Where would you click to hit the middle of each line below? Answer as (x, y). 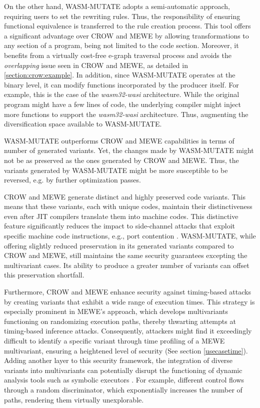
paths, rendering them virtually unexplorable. (74, 399)
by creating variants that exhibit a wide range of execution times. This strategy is (129, 301)
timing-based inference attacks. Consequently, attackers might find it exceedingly (128, 331)
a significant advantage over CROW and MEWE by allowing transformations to (126, 35)
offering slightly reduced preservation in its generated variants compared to (119, 245)
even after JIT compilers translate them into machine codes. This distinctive (121, 216)
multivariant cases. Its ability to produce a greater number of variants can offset (127, 265)
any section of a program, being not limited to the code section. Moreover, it (121, 45)
